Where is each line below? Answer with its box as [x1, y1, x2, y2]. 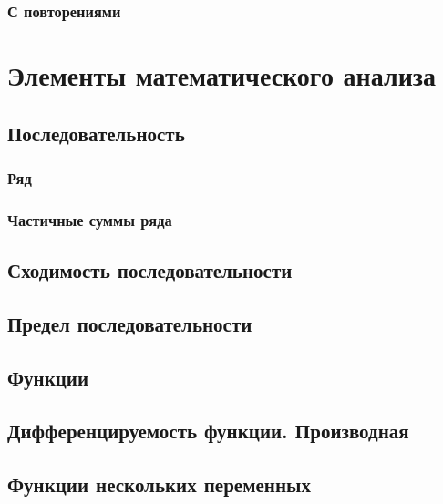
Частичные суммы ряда [7, 208, 172, 231]
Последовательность [7, 118, 185, 147]
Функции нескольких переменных [7, 470, 311, 499]
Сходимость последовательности [7, 256, 293, 284]
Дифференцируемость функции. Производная [7, 417, 409, 445]
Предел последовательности [7, 309, 252, 337]
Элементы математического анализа [7, 57, 437, 94]
